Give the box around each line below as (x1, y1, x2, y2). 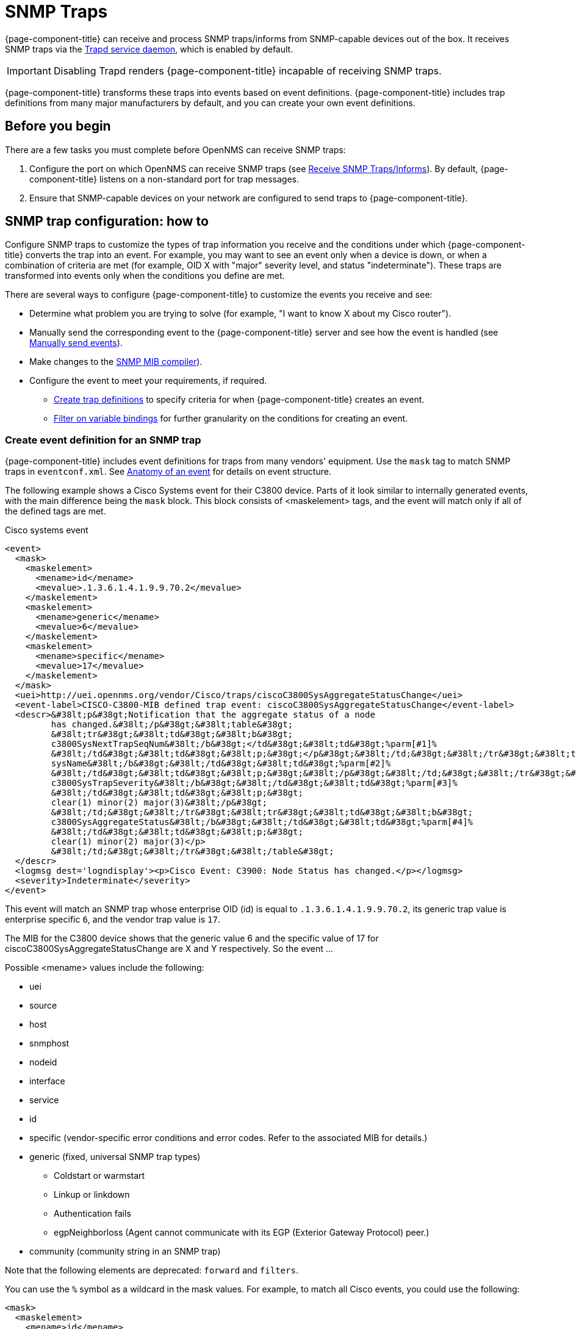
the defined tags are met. (5, 506, 106, 517)
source (29, 1000, 57, 1011)
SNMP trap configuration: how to (5, 214, 209, 229)
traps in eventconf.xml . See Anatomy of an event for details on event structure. (5, 466, 331, 477)
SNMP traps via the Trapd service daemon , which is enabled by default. (5, 43, 293, 54)
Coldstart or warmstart (54, 1170, 145, 1181)
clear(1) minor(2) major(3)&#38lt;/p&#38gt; (51, 798, 267, 808)
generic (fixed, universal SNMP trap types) (29, 1151, 201, 1162)
